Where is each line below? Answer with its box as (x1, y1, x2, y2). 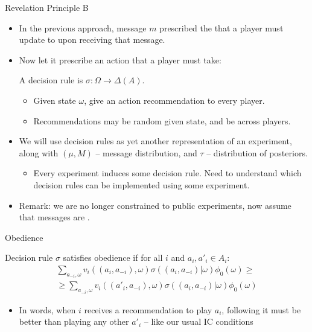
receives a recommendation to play (84, 303, 212, 316)
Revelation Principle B (5, 1, 89, 13)
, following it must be (221, 303, 301, 316)
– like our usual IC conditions (144, 315, 253, 328)
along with (19, 146, 59, 159)
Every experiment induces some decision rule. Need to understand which (33, 167, 302, 179)
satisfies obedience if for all (63, 251, 163, 264)
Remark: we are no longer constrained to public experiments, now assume (19, 199, 291, 211)
